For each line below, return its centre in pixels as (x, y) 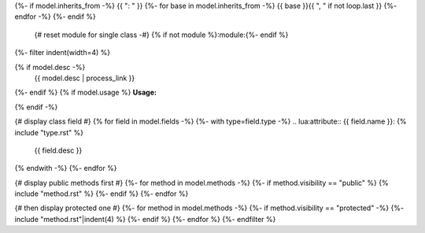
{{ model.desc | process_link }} (85, 78)
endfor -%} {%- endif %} (55, 17)
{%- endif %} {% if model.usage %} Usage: (86, 92)
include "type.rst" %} (49, 132)
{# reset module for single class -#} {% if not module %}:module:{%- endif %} (161, 35)
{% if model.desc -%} (50, 67)
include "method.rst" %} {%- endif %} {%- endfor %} (102, 194)
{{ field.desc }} (58, 150)
